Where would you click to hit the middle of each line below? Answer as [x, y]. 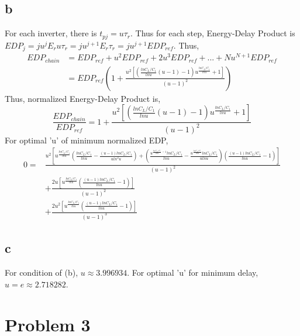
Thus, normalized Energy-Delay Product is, [83, 98]
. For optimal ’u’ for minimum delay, [193, 272]
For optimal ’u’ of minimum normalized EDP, [87, 140]
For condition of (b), [42, 272]
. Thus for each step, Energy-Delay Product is [213, 33]
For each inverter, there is [51, 33]
